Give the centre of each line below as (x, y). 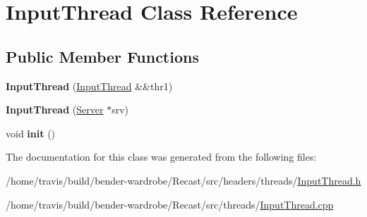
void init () (31, 133)
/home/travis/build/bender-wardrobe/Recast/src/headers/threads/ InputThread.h (183, 180)
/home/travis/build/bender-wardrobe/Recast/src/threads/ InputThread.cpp (170, 204)
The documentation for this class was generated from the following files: (161, 157)
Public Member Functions (102, 56)
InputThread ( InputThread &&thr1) (89, 86)
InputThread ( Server (55, 110)
